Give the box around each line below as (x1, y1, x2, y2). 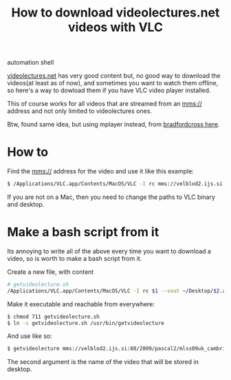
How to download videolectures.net (11, 5, 220, 21)
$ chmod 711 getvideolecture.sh (7, 313, 100, 320)
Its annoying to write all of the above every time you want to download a (7, 246, 212, 255)
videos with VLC (67, 19, 164, 35)
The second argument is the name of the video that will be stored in (7, 358, 199, 366)
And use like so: (7, 332, 53, 340)
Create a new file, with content (7, 267, 94, 276)
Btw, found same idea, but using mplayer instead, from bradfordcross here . (7, 120, 220, 129)
